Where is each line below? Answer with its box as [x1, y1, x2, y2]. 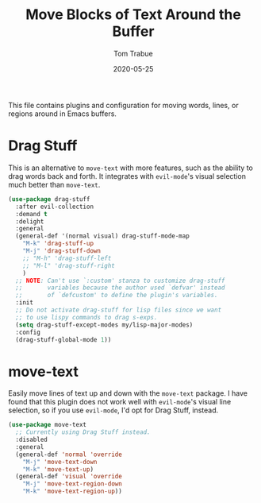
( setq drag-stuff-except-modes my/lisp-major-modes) [15, 320, 194, 329]
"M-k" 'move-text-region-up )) [22, 487, 123, 496]
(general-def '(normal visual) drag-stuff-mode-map [15, 232, 190, 240]
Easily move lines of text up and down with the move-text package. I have [8, 389, 248, 398]
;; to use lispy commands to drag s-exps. [15, 313, 158, 321]
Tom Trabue [113, 48, 153, 58]
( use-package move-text [8, 421, 87, 429]
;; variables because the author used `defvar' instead [15, 284, 225, 292]
